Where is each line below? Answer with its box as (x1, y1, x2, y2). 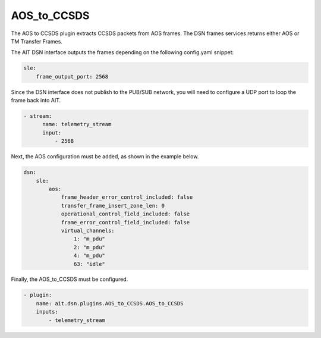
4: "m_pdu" (73, 252, 105, 259)
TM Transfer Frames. (11, 37, 62, 45)
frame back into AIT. (11, 97, 61, 104)
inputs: (36, 308, 59, 315)
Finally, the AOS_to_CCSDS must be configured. (11, 276, 128, 283)
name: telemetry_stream (42, 121, 112, 128)
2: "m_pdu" (73, 244, 105, 251)
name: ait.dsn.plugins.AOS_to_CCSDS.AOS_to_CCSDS (36, 300, 184, 306)
